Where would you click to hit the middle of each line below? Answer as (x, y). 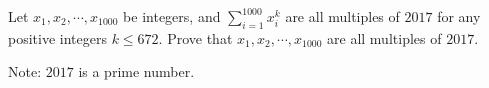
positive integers (57, 37)
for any (459, 16)
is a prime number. (136, 71)
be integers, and (172, 16)
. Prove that (195, 37)
